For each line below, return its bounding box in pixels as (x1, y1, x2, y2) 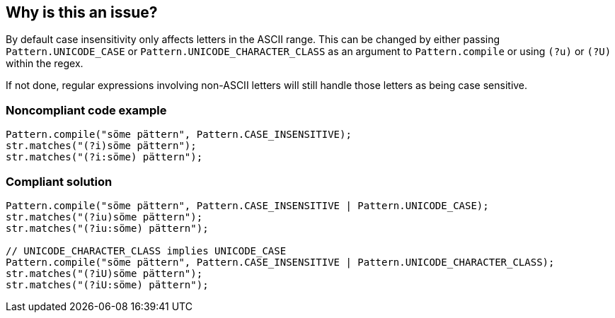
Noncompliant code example (6, 102, 167, 117)
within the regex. (6, 57, 84, 70)
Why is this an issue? (6, 4, 158, 21)
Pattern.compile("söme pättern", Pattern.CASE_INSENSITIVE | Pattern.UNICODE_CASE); (6, 199, 489, 211)
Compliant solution (6, 174, 113, 189)
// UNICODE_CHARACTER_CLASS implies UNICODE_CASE (6, 245, 287, 257)
